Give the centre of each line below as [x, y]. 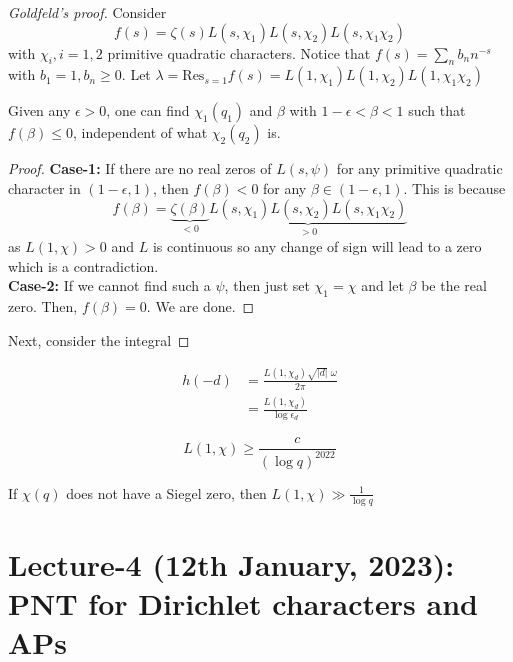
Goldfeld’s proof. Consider [87, 12]
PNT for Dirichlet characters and [243, 602]
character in [44, 187]
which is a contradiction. [83, 265]
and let [382, 285]
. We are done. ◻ [200, 306]
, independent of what [140, 132]
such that [437, 110]
